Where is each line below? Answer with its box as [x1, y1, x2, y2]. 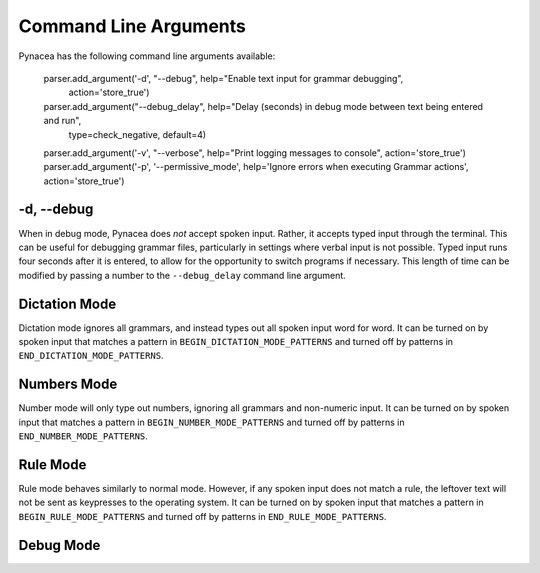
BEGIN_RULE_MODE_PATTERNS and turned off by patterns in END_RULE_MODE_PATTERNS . [18, 510, 387, 522]
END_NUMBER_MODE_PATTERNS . [18, 430, 149, 442]
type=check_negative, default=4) [68, 128, 207, 140]
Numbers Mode [18, 376, 118, 393]
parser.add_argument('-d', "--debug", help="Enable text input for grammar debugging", [43, 72, 404, 84]
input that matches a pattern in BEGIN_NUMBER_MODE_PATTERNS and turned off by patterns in [18, 416, 405, 428]
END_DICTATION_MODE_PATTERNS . [18, 350, 164, 362]
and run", [43, 115, 82, 127]
